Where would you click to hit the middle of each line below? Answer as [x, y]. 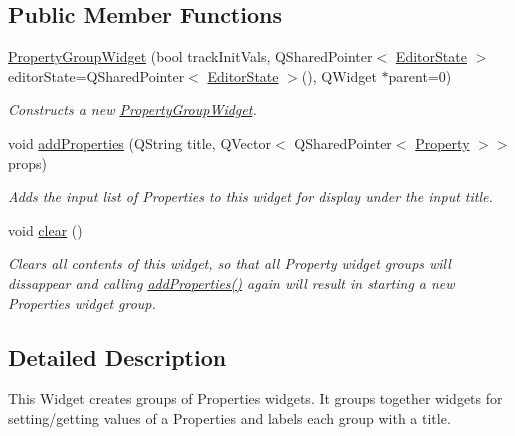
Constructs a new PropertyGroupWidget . [132, 109]
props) [28, 162]
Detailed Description [117, 356]
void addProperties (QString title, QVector [139, 142]
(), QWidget [339, 75]
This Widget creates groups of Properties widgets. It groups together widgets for [255, 398]
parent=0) [420, 75]
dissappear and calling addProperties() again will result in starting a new [231, 282]
